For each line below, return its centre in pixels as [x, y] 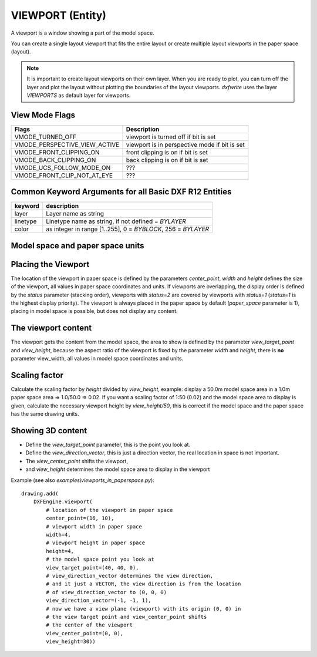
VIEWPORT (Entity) [59, 15]
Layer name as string [75, 214]
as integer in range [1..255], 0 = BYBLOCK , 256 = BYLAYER [128, 229]
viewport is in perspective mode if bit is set [185, 144]
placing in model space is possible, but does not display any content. [95, 311]
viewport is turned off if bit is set [171, 137]
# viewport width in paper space [94, 526]
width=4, [58, 535]
